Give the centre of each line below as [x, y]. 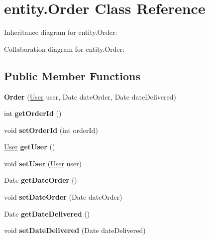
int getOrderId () [33, 113]
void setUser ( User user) [43, 163]
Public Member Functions [72, 75]
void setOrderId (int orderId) [51, 130]
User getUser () [30, 147]
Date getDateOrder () [41, 180]
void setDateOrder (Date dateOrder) [63, 197]
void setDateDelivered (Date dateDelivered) [75, 230]
